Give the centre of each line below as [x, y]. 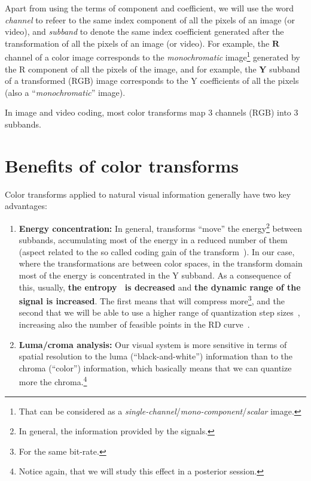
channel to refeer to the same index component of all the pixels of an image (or [150, 19]
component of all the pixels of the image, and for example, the [142, 69]
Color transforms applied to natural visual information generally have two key [148, 194]
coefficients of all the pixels [249, 81]
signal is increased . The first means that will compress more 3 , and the [152, 300]
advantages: [26, 206]
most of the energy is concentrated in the [94, 275]
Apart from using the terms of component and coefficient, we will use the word [149, 8]
